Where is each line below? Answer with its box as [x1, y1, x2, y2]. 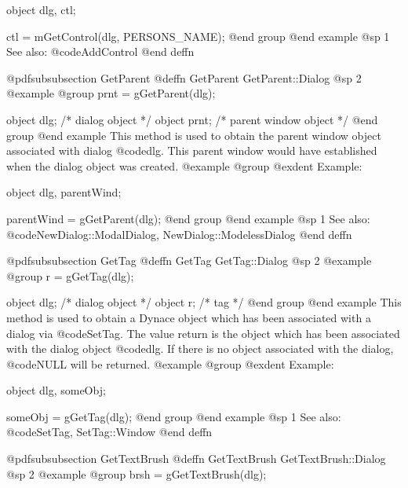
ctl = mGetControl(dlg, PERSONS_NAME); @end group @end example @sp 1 [6, 28, 390, 44]
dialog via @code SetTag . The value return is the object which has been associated [6, 325, 400, 341]
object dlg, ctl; [6, 2, 76, 17]
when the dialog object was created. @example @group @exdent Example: [6, 157, 362, 174]
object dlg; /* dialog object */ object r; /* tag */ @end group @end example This [6, 294, 402, 310]
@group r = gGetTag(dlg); [6, 267, 134, 284]
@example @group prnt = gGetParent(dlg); [6, 85, 216, 101]
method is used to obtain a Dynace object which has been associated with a [6, 309, 371, 325]
